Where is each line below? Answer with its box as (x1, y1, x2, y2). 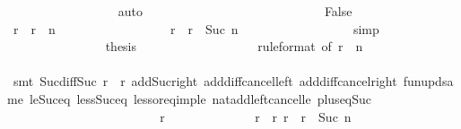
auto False (117, 2, 352, 20)
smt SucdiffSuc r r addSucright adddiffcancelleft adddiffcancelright (13, 72, 397, 90)
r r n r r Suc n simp (13, 19, 379, 38)
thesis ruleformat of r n (105, 37, 363, 56)
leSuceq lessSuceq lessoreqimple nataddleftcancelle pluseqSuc (29, 89, 372, 107)
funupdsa (403, 72, 454, 90)
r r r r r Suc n (160, 107, 352, 125)
